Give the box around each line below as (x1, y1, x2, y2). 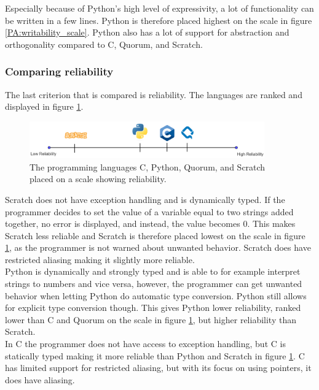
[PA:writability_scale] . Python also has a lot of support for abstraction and (5, 26, 289, 39)
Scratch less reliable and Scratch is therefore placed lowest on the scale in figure (5, 229, 305, 242)
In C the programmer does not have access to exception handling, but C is (5, 337, 286, 350)
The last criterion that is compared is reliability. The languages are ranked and (5, 88, 302, 101)
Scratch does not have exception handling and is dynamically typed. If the (5, 193, 285, 205)
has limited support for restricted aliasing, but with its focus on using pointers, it (5, 361, 312, 374)
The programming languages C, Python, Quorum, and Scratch (30, 160, 266, 173)
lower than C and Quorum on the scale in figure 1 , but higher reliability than (5, 313, 296, 326)
